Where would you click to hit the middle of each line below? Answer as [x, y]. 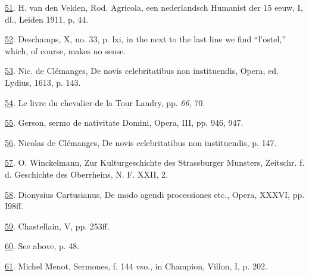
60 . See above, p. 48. [42, 246]
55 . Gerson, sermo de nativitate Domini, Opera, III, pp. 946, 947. [124, 123]
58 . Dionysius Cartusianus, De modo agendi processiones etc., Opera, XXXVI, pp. [155, 194]
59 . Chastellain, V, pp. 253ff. [57, 226]
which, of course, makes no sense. [65, 50]
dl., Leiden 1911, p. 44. [47, 19]
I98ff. [14, 206]
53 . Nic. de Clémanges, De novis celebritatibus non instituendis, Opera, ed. [142, 71]
